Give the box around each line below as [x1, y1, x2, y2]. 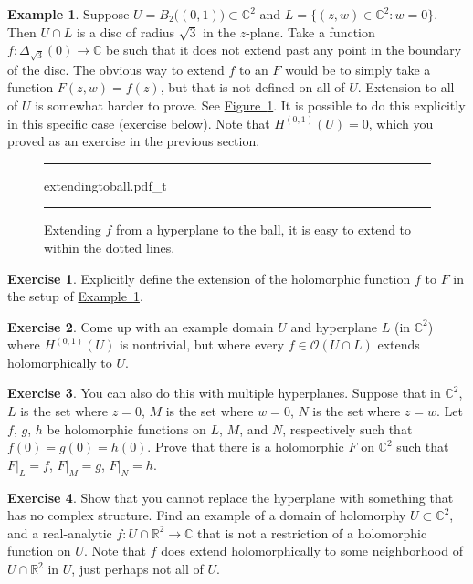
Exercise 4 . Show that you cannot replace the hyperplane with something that [7, 487, 454, 506]
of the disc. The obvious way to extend [7, 59, 225, 78]
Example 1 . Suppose [7, 5, 130, 23]
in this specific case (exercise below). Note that [7, 113, 270, 132]
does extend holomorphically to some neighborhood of [161, 541, 463, 560]
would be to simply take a [285, 59, 431, 78]
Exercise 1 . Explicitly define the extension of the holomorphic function [7, 268, 411, 287]
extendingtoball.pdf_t [44, 175, 167, 194]
